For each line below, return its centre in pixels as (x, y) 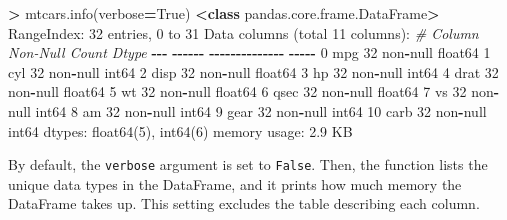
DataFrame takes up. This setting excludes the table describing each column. (244, 203)
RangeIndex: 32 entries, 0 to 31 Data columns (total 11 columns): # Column (243, 32)
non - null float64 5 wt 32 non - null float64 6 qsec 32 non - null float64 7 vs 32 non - (254, 91)
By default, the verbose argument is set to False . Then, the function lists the (248, 164)
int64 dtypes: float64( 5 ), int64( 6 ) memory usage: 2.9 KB (180, 130)
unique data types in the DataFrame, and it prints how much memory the (235, 183)
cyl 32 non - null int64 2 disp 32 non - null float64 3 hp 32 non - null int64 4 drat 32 (253, 71)
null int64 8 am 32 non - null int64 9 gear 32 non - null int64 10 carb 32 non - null (247, 110)
